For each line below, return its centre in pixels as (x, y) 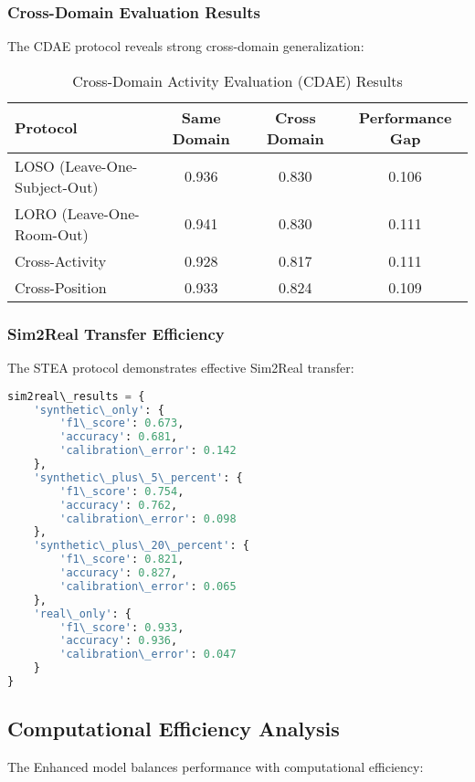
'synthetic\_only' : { (99, 410)
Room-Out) (52, 234)
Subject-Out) (57, 186)
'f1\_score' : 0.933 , (122, 627)
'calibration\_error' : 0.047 (148, 655)
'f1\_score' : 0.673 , (122, 423)
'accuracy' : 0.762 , (119, 505)
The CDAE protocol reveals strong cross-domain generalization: (186, 46)
